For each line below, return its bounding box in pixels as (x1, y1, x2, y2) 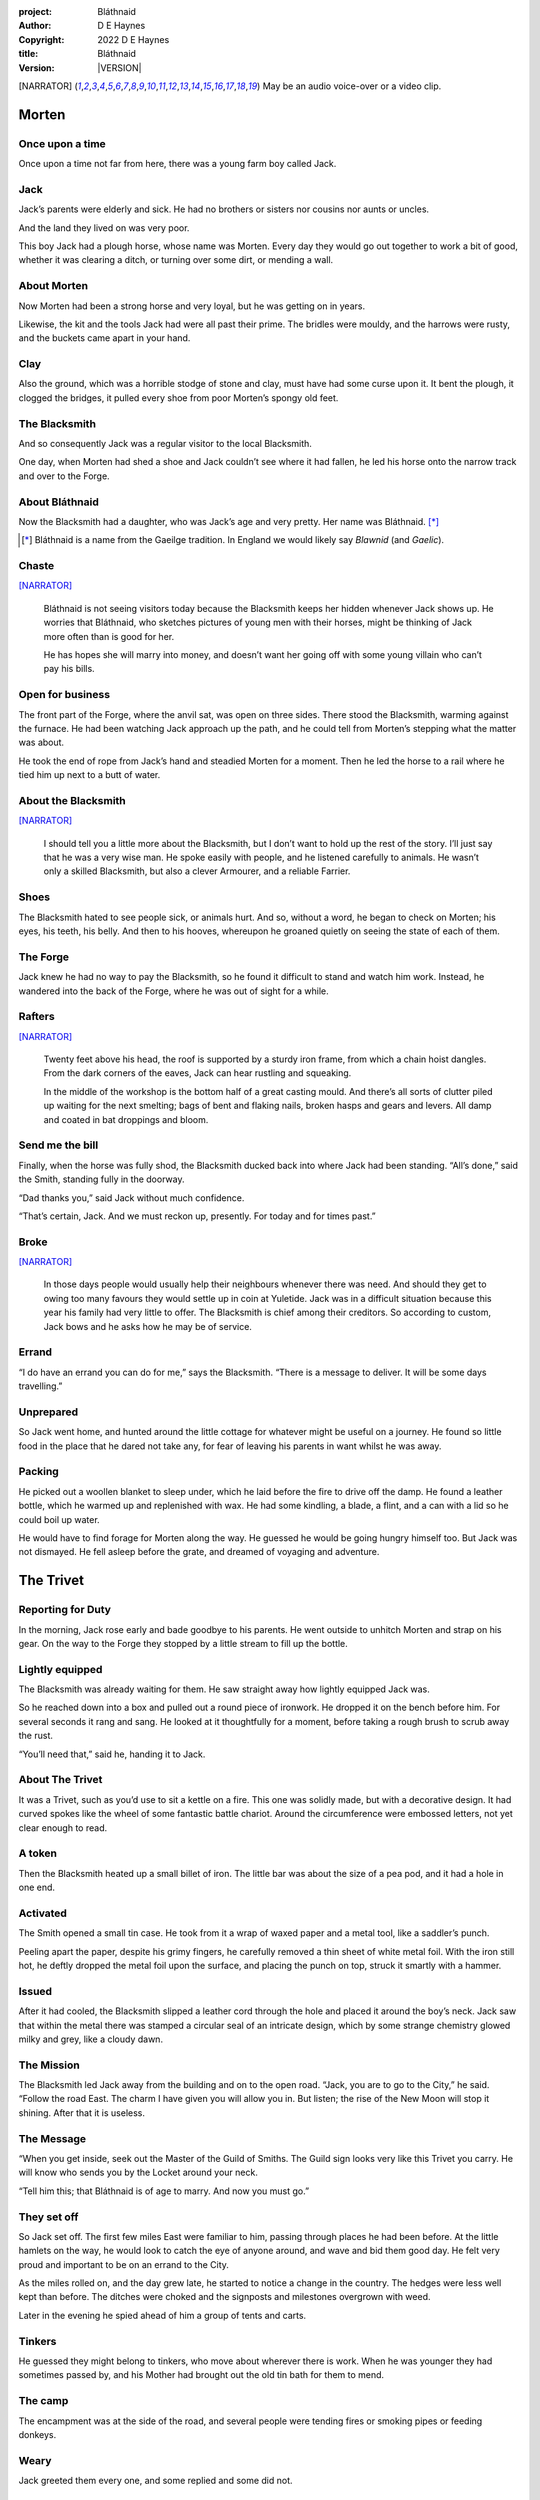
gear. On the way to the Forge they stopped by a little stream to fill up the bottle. (18, 1637, 349, 1649)
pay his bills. (43, 663, 95, 675)
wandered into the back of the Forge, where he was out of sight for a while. (18, 985, 329, 997)
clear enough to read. (18, 1821, 108, 1834)
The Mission (18, 2058, 80, 2072)
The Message (18, 2131, 87, 2145)
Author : (18, 20, 52, 32)
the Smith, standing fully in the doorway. (18, 1173, 185, 1185)
